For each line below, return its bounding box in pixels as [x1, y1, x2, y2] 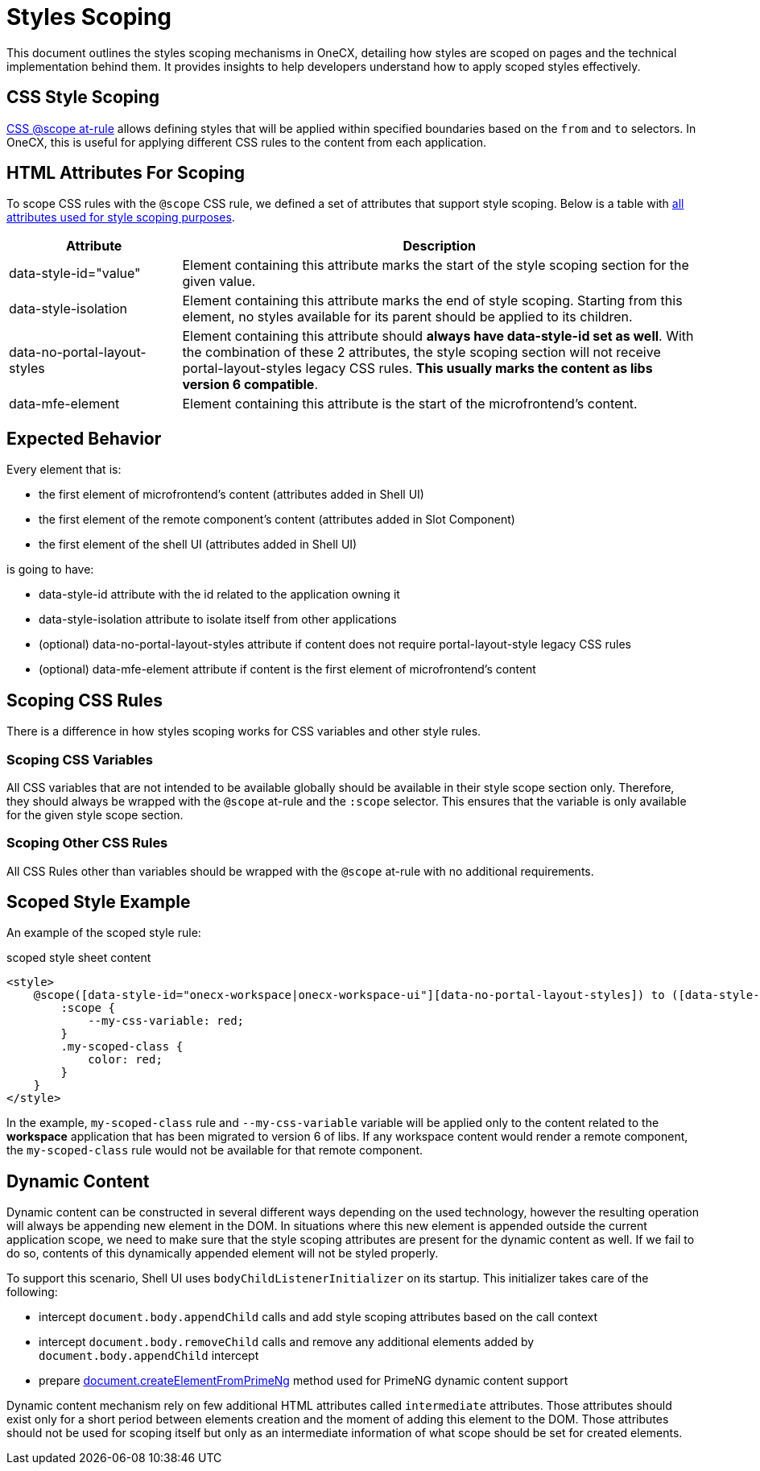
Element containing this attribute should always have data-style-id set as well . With [182, 328, 694, 345]
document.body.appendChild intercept [39, 1349, 259, 1363]
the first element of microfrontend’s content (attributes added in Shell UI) [39, 487, 424, 502]
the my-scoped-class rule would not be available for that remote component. [6, 1143, 423, 1158]
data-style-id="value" [9, 265, 141, 282]
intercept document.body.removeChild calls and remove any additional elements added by [39, 1335, 535, 1349]
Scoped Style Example [6, 892, 191, 913]
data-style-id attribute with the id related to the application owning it [39, 587, 400, 602]
